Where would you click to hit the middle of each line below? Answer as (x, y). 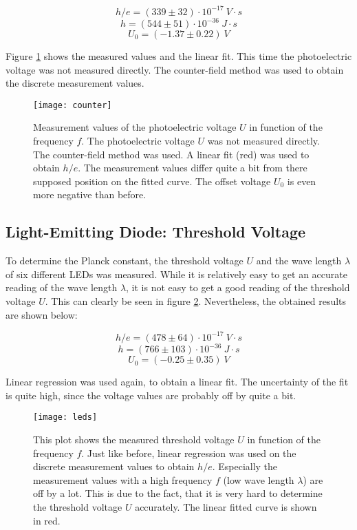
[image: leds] (65, 417)
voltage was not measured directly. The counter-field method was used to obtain (175, 69)
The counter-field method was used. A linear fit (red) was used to (171, 154)
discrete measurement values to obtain (114, 466)
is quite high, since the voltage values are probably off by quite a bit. (151, 395)
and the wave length (299, 261)
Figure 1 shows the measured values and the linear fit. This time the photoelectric (179, 56)
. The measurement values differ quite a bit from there (193, 168)
